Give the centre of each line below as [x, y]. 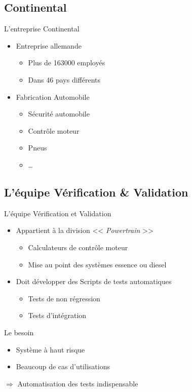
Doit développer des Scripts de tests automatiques [94, 281]
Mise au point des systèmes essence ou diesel [97, 264]
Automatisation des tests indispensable [78, 383]
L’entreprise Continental [42, 29]
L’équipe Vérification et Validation [58, 213]
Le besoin [19, 332]
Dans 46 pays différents [64, 79]
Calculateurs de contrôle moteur [78, 247]
